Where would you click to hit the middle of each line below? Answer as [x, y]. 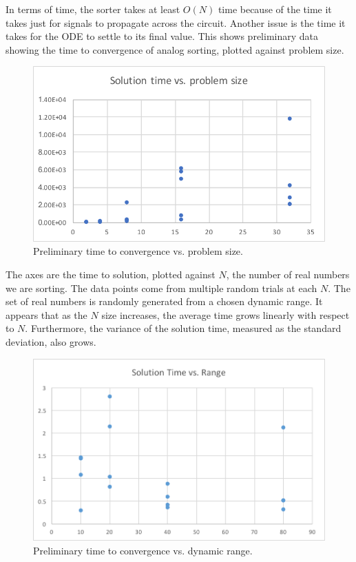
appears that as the [46, 314]
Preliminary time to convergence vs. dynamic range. [143, 550]
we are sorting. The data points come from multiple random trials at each [161, 288]
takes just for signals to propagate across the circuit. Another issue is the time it [176, 22]
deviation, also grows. [51, 341]
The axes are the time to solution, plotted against [111, 274]
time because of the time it [275, 9]
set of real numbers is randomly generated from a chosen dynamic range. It [164, 301]
